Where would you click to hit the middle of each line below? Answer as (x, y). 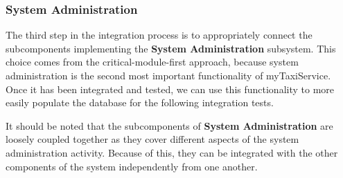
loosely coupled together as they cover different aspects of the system (152, 139)
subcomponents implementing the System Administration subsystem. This (171, 48)
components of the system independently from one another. (132, 166)
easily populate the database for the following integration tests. (140, 102)
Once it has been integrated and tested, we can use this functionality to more (170, 89)
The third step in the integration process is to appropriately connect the (159, 35)
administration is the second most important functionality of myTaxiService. (168, 75)
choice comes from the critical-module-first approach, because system (152, 62)
